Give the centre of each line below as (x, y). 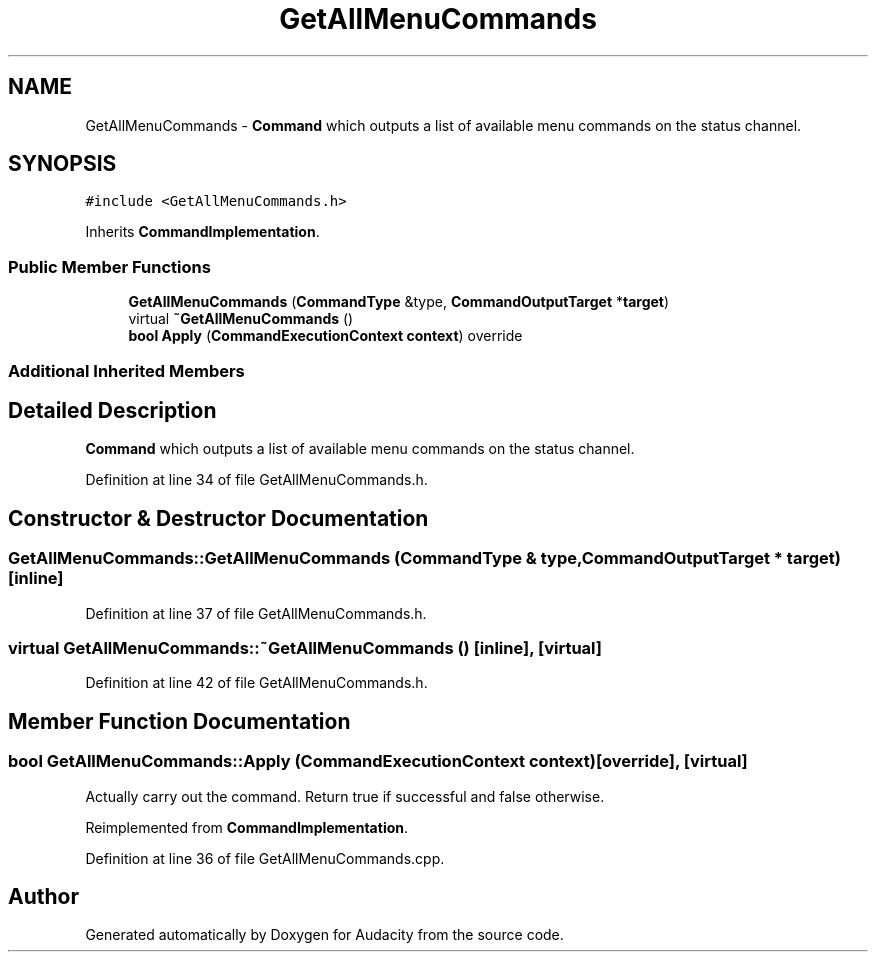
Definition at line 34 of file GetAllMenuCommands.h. (256, 480)
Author (43, 897)
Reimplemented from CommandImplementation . (247, 827)
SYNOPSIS (62, 164)
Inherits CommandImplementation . (202, 232)
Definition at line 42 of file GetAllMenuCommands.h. (256, 683)
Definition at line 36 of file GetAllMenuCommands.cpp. (265, 858)
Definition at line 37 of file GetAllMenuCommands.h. (256, 613)
